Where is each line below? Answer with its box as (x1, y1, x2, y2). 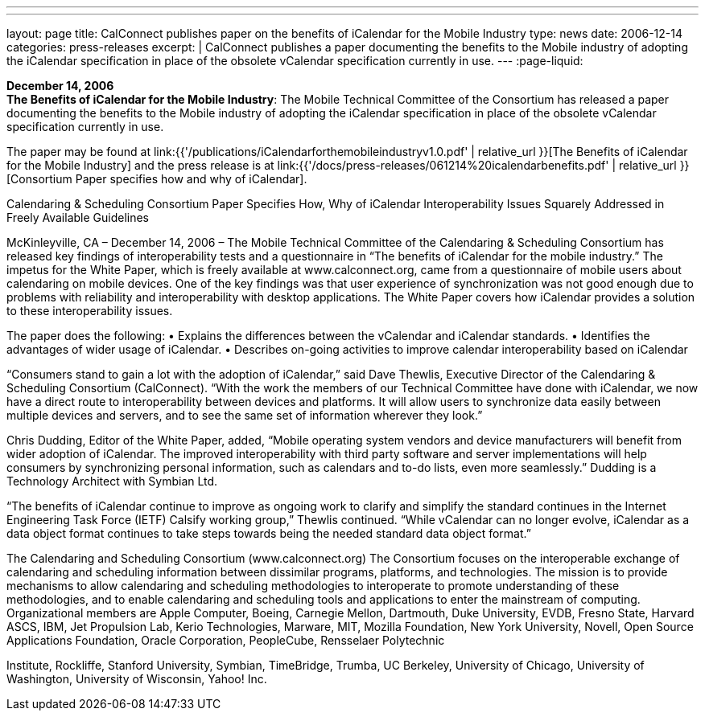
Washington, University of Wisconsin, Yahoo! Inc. (6, 672, 267, 686)
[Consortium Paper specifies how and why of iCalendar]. (6, 172, 307, 186)
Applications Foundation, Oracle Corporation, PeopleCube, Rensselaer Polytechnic (6, 633, 445, 647)
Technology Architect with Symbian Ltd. (6, 474, 218, 488)
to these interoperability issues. (6, 304, 173, 318)
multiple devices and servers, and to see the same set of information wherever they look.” (6, 408, 483, 422)
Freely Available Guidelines (6, 211, 150, 224)
